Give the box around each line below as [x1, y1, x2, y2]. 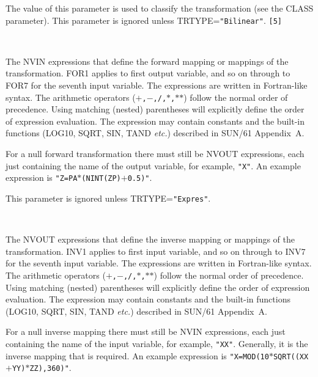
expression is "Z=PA [6, 171, 78, 184]
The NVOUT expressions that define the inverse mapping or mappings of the [6, 233, 295, 246]
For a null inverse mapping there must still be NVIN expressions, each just [6, 325, 286, 338]
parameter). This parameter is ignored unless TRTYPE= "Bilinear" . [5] [6, 13, 282, 26]
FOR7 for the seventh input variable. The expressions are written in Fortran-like [6, 79, 308, 92]
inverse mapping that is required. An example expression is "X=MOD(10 [6, 349, 269, 362]
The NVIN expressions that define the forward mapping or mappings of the [6, 54, 289, 67]
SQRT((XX [273, 352, 309, 361]
